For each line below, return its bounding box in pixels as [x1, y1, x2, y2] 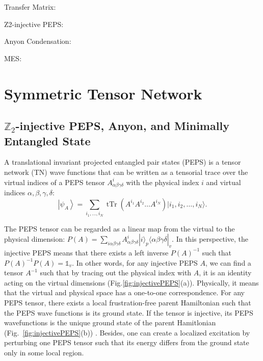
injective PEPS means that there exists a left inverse [4, 247, 169, 257]
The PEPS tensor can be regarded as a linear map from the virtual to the [4, 223, 235, 234]
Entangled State [4, 133, 91, 148]
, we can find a [205, 257, 251, 268]
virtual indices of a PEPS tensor [4, 176, 105, 187]
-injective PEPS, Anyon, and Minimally [15, 118, 229, 134]
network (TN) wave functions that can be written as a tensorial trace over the [4, 166, 248, 177]
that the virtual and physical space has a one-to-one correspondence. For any [4, 287, 245, 298]
